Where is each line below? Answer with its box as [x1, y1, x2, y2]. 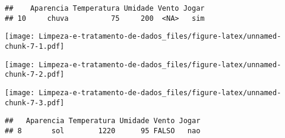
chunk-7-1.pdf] [5, 42, 65, 51]
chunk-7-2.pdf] [5, 70, 65, 79]
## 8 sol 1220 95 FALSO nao [5, 126, 201, 135]
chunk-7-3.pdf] [5, 98, 65, 107]
